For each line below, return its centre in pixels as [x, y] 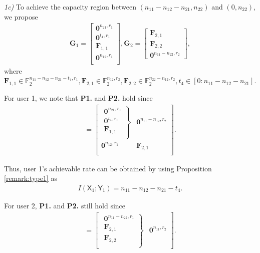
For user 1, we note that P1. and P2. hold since [78, 98]
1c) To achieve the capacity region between [70, 7]
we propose [21, 16]
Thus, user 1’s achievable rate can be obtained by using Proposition [108, 168]
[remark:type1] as [31, 178]
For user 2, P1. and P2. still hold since [65, 205]
